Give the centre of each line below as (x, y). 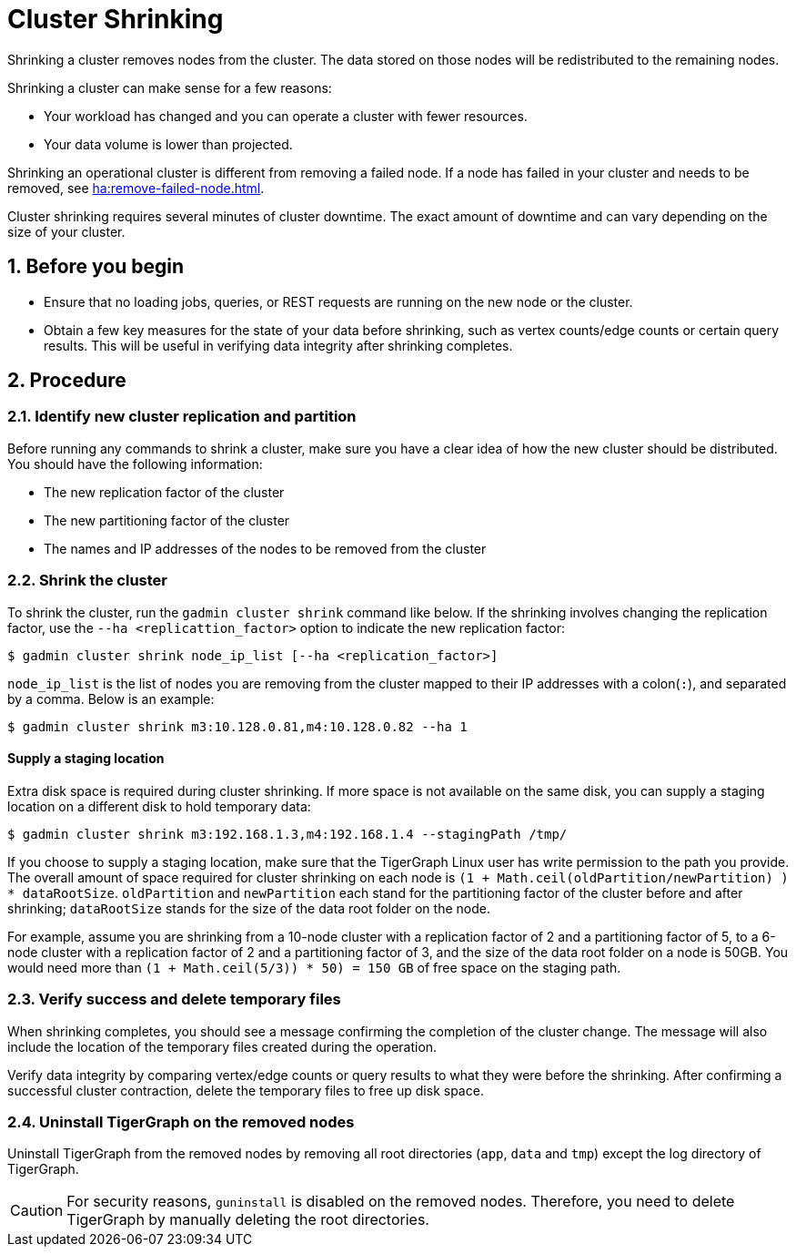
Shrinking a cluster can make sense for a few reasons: (170, 87)
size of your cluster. (66, 231)
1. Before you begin (96, 267)
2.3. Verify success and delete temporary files (174, 999)
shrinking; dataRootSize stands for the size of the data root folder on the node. (249, 908)
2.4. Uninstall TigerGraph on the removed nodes (181, 1121)
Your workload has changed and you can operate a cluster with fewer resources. (286, 116)
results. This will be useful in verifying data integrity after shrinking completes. (278, 345)
